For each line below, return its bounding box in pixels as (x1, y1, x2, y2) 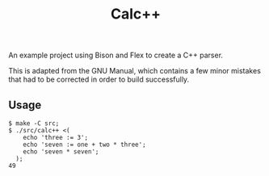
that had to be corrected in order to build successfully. (8, 74, 190, 85)
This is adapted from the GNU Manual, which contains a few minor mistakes (8, 66, 261, 76)
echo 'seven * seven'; (23, 148, 99, 156)
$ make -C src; (8, 119, 60, 128)
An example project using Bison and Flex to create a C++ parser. (8, 50, 224, 61)
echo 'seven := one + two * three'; (23, 140, 147, 149)
